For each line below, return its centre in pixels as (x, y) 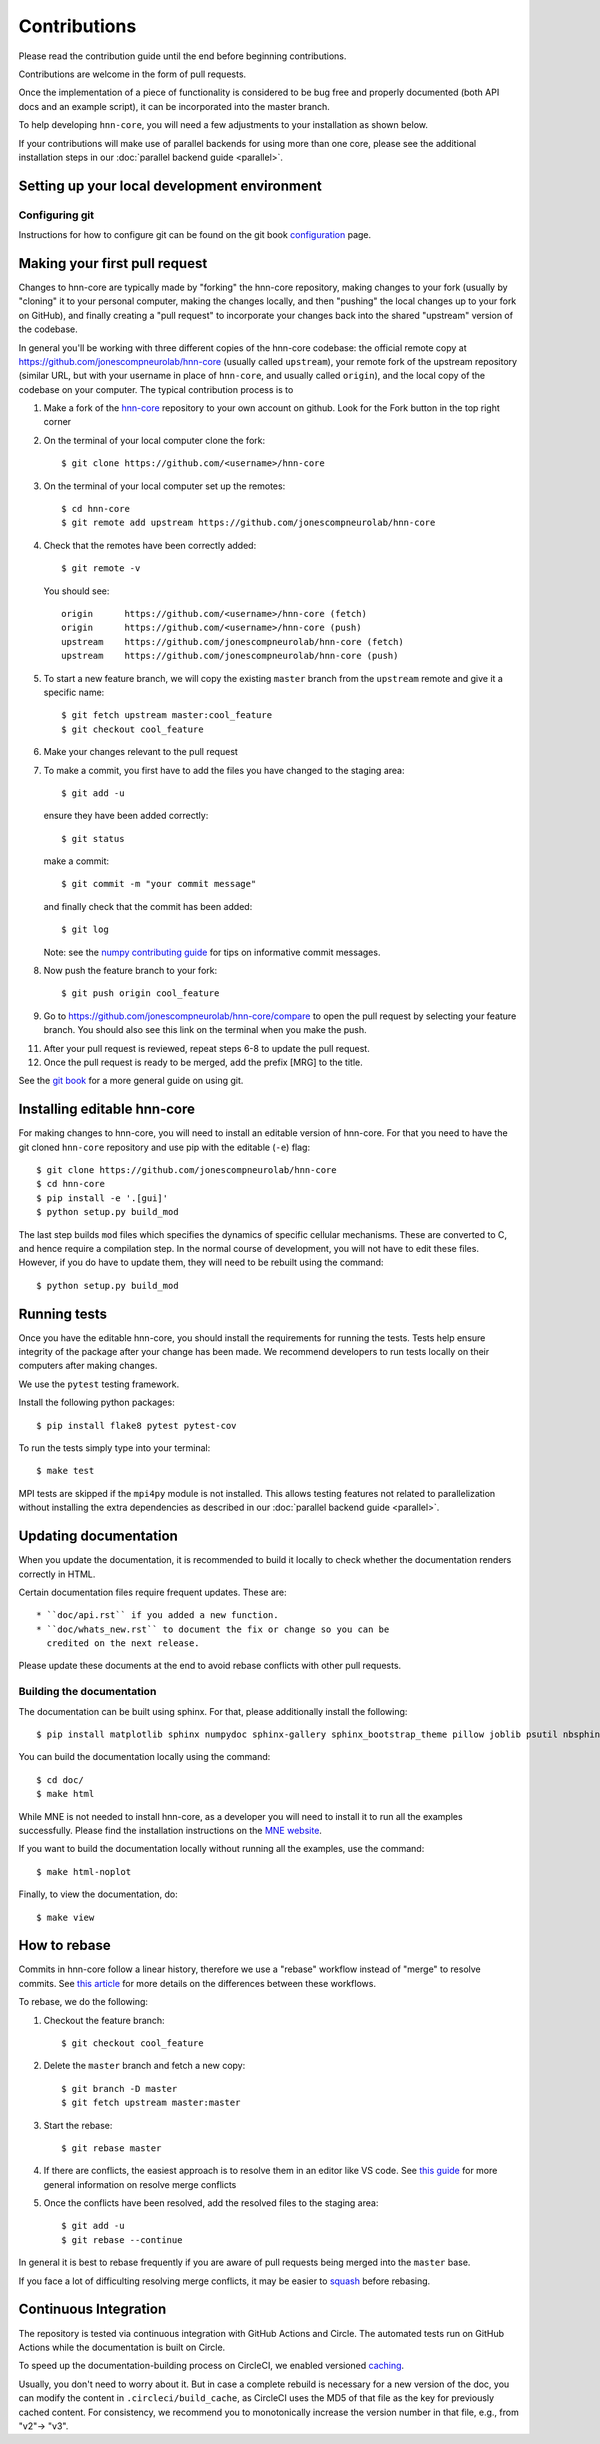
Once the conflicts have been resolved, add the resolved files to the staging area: (211, 2203)
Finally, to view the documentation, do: (98, 1894)
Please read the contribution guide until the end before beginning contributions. (182, 56)
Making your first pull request (113, 263)
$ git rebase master (111, 2148)
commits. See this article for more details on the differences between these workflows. (197, 1983)
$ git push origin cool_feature (140, 993)
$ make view (65, 1917)
